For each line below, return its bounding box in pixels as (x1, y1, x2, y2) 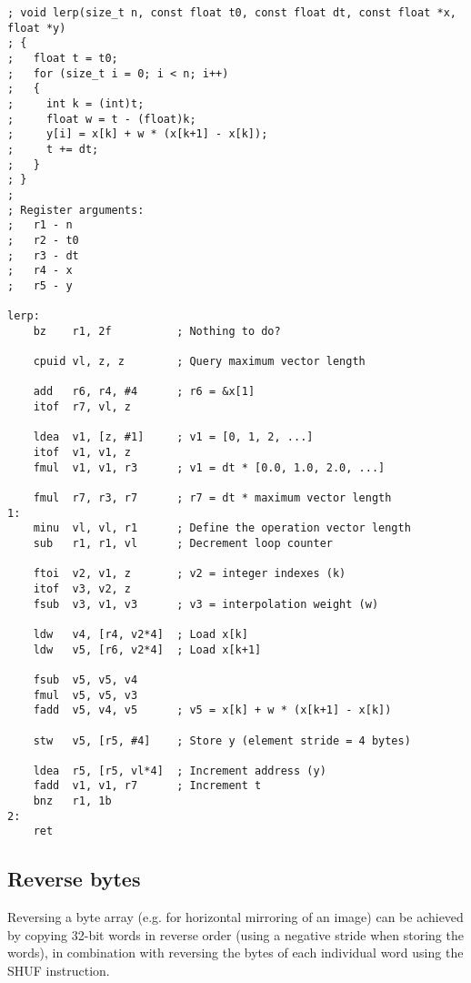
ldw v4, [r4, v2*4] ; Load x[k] (33, 627, 248, 641)
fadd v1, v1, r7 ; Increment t (33, 779, 262, 793)
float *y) (7, 21, 66, 35)
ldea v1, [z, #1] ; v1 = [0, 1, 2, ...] (33, 431, 314, 444)
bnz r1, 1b (33, 795, 112, 808)
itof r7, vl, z (33, 400, 132, 414)
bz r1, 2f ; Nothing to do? (33, 324, 281, 338)
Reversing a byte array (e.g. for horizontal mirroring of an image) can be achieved (7, 907, 464, 927)
